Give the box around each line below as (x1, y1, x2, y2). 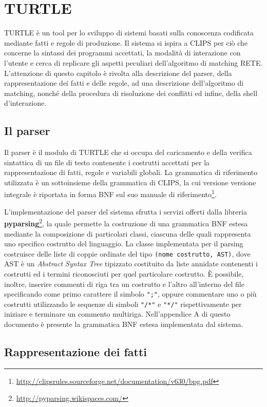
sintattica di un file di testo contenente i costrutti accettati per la (4, 157, 210, 167)
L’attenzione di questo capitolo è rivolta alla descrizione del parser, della (4, 67, 232, 78)
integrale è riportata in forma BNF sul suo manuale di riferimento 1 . (4, 187, 217, 200)
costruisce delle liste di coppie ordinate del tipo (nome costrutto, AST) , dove (4, 248, 251, 259)
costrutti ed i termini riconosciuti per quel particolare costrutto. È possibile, (4, 268, 244, 279)
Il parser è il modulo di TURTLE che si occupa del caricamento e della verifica (4, 147, 252, 158)
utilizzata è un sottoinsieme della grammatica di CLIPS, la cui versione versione (4, 177, 256, 187)
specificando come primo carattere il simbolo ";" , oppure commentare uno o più (4, 288, 257, 299)
